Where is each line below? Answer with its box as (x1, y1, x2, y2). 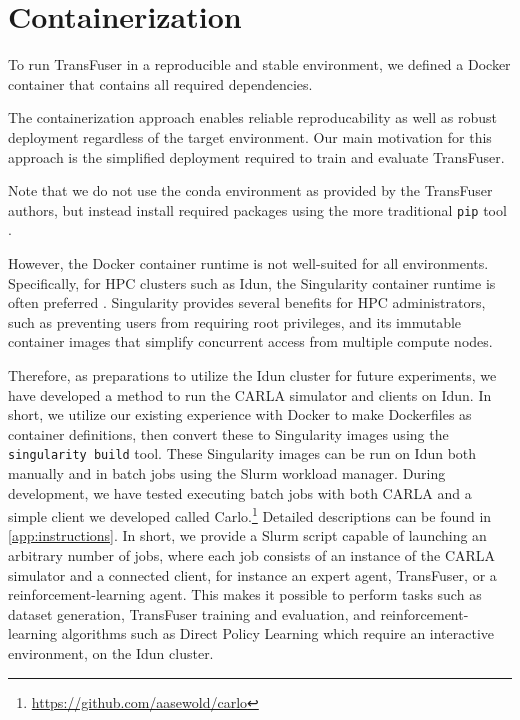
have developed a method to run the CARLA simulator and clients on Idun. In (8, 384, 492, 405)
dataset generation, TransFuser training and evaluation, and (8, 603, 376, 624)
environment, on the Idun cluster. (8, 642, 214, 663)
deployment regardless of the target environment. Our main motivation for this (8, 126, 492, 147)
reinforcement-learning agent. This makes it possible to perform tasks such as (8, 584, 482, 605)
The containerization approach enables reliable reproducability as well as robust (8, 107, 498, 128)
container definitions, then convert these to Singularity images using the (8, 423, 449, 444)
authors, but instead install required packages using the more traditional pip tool (8, 199, 507, 220)
